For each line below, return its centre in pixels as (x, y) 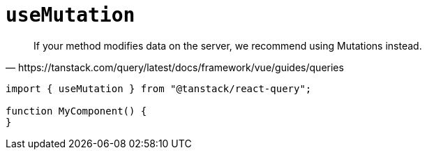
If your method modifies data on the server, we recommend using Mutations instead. (228, 45)
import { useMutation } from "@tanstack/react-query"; (159, 88)
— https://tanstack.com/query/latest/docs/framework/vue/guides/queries (175, 67)
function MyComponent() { (76, 111)
